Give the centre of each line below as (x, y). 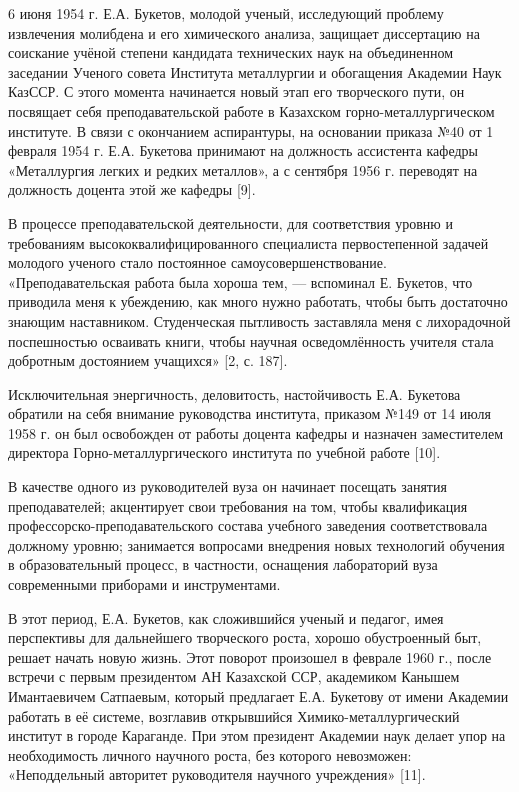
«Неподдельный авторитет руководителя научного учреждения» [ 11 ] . (217, 774)
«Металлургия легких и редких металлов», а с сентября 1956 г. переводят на (243, 169)
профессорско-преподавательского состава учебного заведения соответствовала (248, 525)
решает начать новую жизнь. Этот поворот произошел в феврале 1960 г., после (250, 656)
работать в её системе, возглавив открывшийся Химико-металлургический (234, 715)
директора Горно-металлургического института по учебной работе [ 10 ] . (224, 452)
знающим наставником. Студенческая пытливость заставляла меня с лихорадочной (259, 320)
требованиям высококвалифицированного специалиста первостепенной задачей (248, 242)
